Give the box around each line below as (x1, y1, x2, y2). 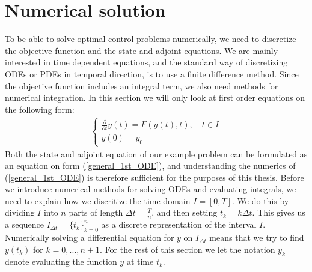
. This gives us (252, 206, 305, 219)
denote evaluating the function (5, 255, 117, 268)
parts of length (69, 206, 123, 219)
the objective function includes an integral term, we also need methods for (5, 79, 278, 92)
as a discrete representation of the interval (101, 218, 257, 231)
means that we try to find (209, 231, 304, 244)
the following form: (5, 103, 75, 115)
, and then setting (151, 206, 218, 219)
